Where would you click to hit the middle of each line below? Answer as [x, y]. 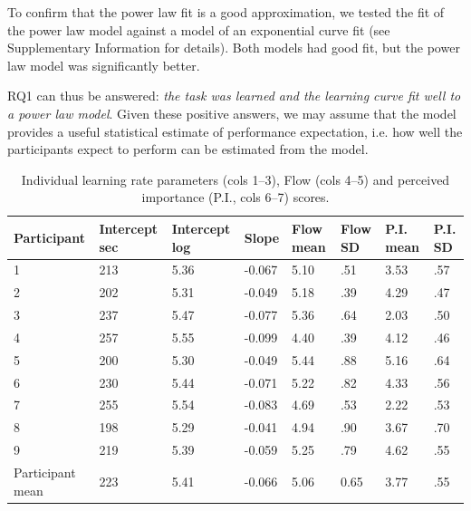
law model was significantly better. [104, 65]
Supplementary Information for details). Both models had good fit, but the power [234, 48]
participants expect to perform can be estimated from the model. [188, 149]
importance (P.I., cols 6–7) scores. [235, 197]
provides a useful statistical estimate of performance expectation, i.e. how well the [235, 131]
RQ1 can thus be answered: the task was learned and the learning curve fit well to [234, 96]
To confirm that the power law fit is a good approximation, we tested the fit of [226, 12]
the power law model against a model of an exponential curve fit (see [199, 29]
